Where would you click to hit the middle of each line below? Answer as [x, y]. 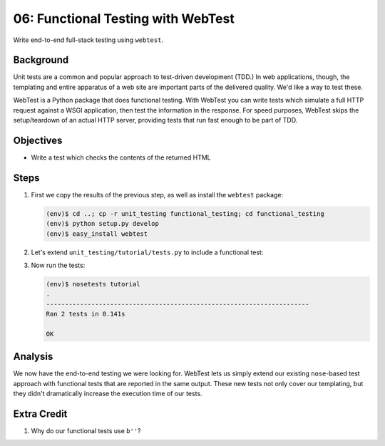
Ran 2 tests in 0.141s [86, 314]
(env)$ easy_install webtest [97, 234]
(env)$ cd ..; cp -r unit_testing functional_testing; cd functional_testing [185, 213]
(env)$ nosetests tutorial [93, 284]
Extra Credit [40, 414]
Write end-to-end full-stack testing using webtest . [88, 40]
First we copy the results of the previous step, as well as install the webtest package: [157, 195]
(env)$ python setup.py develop [103, 224]
